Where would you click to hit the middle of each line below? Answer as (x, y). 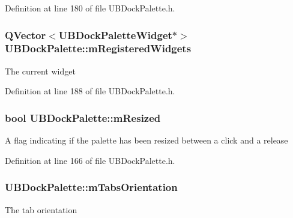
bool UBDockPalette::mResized (83, 117)
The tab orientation (41, 209)
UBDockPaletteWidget (115, 35)
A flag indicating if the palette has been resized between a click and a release (146, 140)
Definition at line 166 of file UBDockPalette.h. (90, 160)
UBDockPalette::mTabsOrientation (91, 187)
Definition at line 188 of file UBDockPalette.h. (90, 91)
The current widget (40, 71)
